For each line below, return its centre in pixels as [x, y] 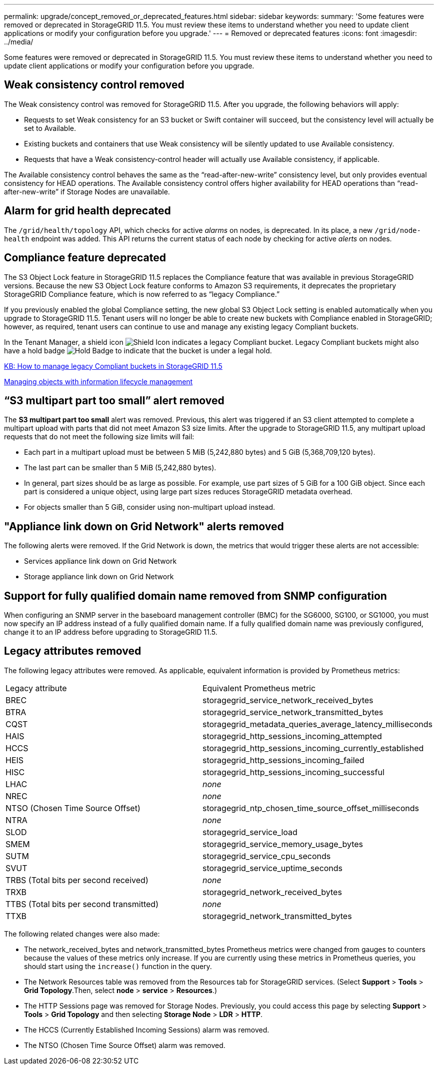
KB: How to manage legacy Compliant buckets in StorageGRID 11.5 [113, 366]
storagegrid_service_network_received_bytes [288, 700]
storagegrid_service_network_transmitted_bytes [293, 712]
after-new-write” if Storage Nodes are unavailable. [87, 191]
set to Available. [50, 128]
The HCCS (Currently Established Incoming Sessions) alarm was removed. [147, 1030]
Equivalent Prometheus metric [259, 688]
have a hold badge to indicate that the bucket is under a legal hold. [138, 350]
